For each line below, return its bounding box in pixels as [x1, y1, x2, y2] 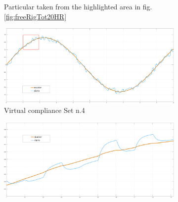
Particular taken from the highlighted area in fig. [4, 1, 152, 11]
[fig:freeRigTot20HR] [4, 11, 67, 21]
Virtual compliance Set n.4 [4, 105, 85, 115]
